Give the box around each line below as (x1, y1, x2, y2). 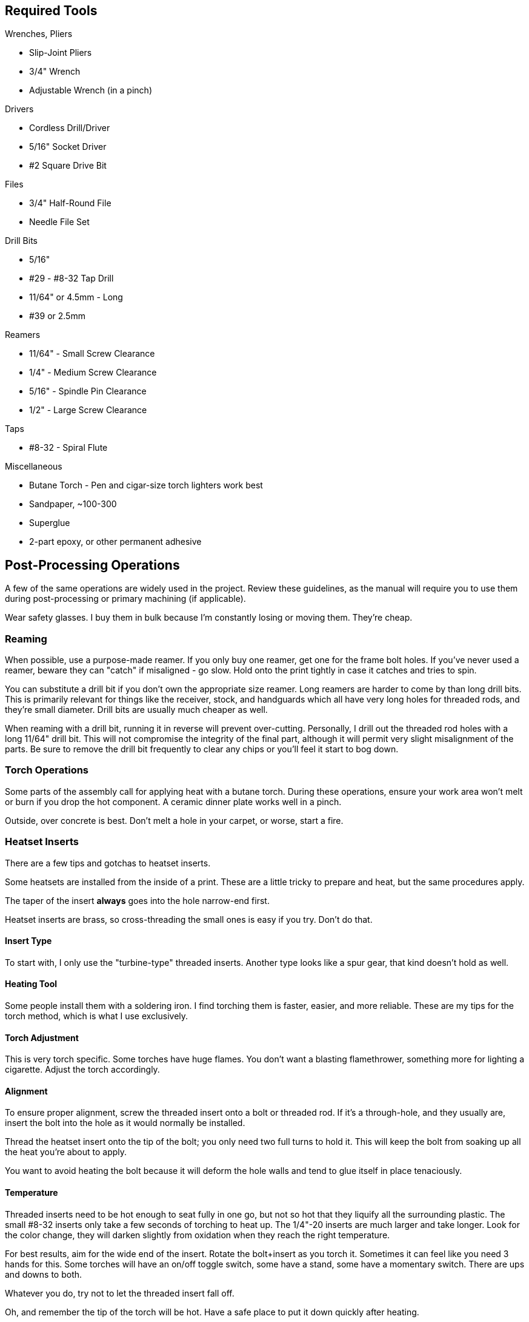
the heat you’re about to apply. (5, 1147, 127, 1158)
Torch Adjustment (5, 1032, 79, 1043)
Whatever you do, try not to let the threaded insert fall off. (5, 1287, 235, 1298)
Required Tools (5, 3, 98, 18)
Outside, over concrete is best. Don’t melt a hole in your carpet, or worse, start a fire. (5, 815, 344, 826)
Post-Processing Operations (5, 557, 180, 573)
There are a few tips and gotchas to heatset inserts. (5, 857, 211, 868)
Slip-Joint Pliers (29, 47, 92, 58)
